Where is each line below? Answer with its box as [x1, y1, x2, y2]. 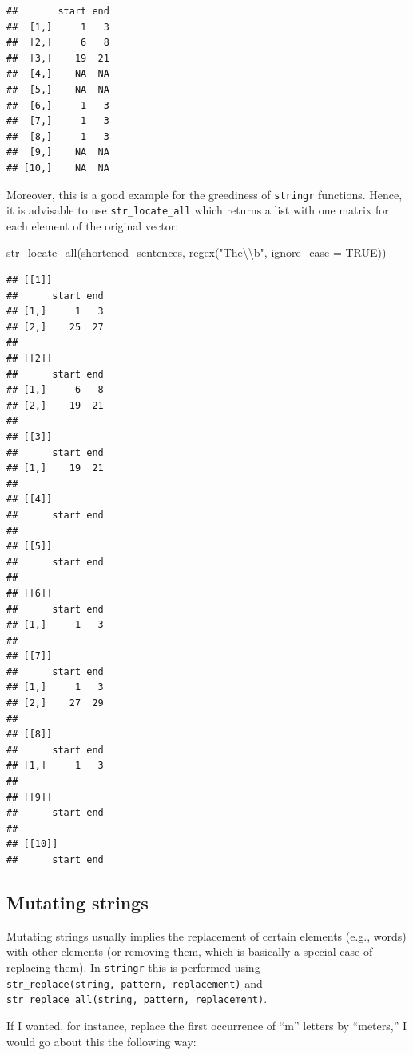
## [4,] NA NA [6, 68, 109, 80]
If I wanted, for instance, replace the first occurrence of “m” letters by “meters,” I [6, 1017, 407, 1033]
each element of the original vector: [6, 217, 179, 234]
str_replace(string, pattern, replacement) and [6, 974, 263, 991]
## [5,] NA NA [6, 83, 109, 95]
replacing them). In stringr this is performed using [6, 958, 260, 975]
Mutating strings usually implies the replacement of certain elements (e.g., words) [6, 927, 407, 944]
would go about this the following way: [6, 1033, 197, 1049]
